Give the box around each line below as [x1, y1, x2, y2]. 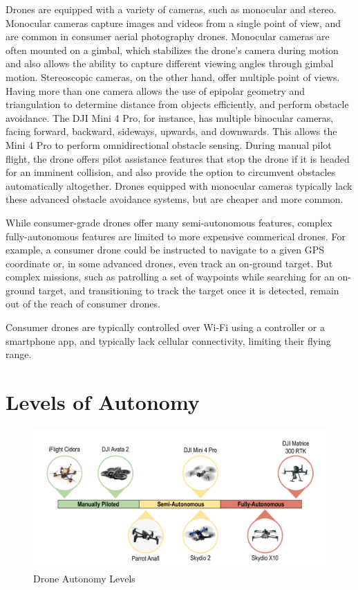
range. [6, 347, 32, 361]
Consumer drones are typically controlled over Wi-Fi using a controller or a [6, 320, 325, 334]
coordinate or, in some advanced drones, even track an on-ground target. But [6, 256, 333, 270]
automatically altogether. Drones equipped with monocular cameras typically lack [6, 178, 352, 193]
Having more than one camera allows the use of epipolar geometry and [6, 83, 305, 98]
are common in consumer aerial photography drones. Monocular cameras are [6, 29, 330, 44]
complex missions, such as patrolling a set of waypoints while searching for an [6, 269, 335, 284]
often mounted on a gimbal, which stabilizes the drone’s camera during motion [6, 42, 339, 57]
